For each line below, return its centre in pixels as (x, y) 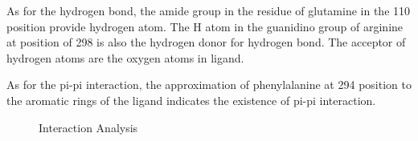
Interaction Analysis (88, 127)
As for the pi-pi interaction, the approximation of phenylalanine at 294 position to (209, 85)
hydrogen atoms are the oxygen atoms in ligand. (125, 57)
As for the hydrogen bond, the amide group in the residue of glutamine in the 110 (209, 10)
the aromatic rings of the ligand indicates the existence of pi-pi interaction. (191, 100)
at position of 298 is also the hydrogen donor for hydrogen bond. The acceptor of (206, 42)
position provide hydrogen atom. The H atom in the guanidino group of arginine (205, 26)
